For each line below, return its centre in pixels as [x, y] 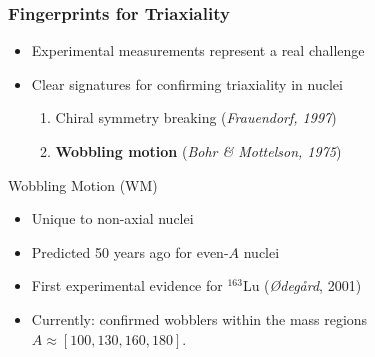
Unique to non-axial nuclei [112, 218]
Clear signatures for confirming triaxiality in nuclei [187, 83]
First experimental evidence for [127, 285]
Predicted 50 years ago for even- [130, 251]
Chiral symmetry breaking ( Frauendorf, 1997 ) [196, 117]
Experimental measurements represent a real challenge [198, 50]
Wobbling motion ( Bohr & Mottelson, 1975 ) [198, 151]
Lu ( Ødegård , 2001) [302, 285]
